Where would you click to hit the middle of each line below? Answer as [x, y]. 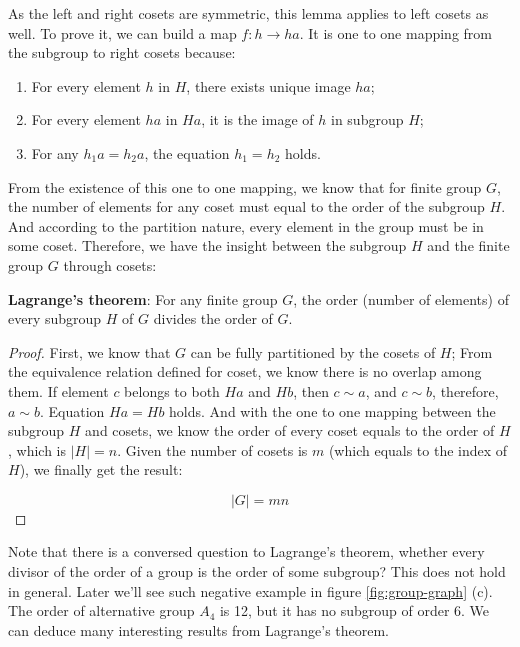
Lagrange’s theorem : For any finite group [143, 298]
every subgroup [55, 318]
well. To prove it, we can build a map [122, 32]
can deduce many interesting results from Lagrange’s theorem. [199, 629]
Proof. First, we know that [89, 351]
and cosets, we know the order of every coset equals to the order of [290, 430]
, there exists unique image [268, 85]
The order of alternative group [101, 610]
